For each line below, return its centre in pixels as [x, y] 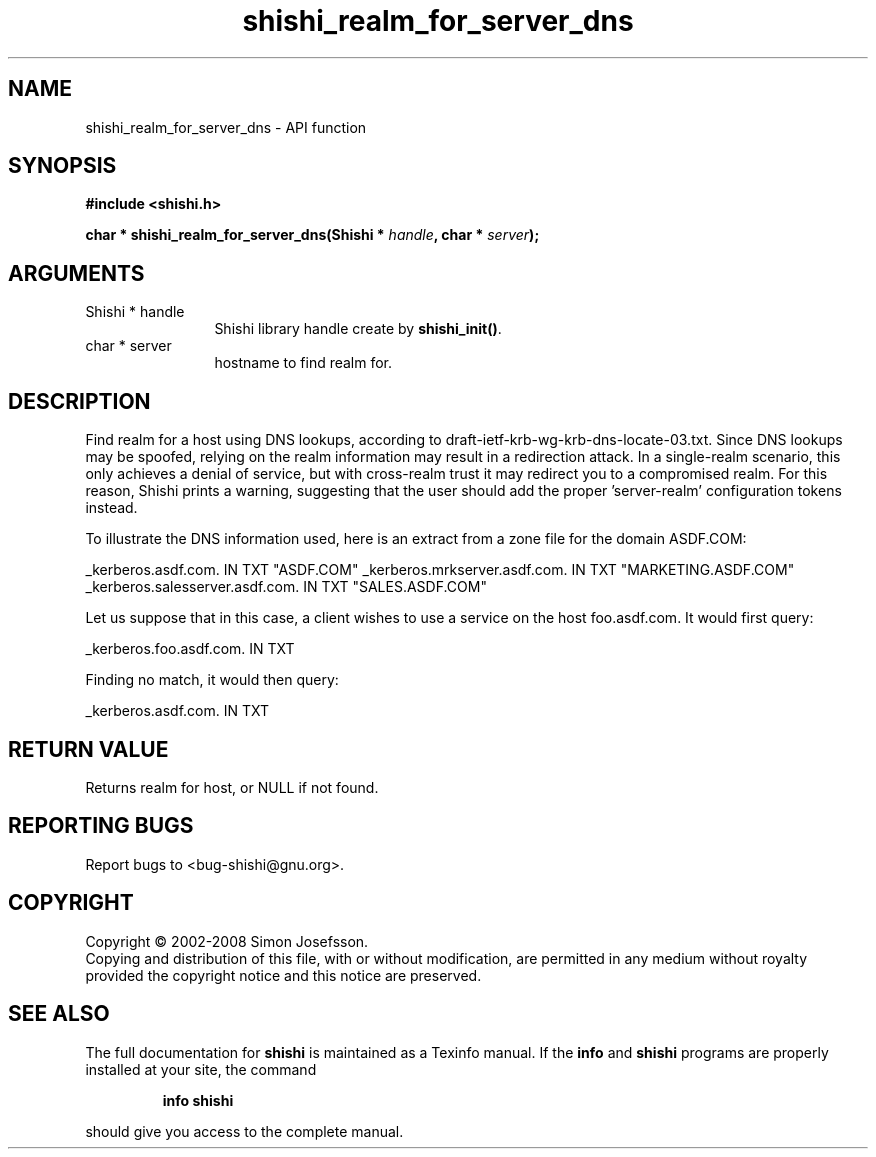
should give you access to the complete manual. [244, 1131]
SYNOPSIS [62, 166]
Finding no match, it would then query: [212, 680]
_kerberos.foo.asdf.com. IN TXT [190, 649]
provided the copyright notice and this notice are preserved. [283, 975]
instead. [111, 508]
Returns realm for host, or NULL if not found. [232, 787]
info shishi [198, 1100]
